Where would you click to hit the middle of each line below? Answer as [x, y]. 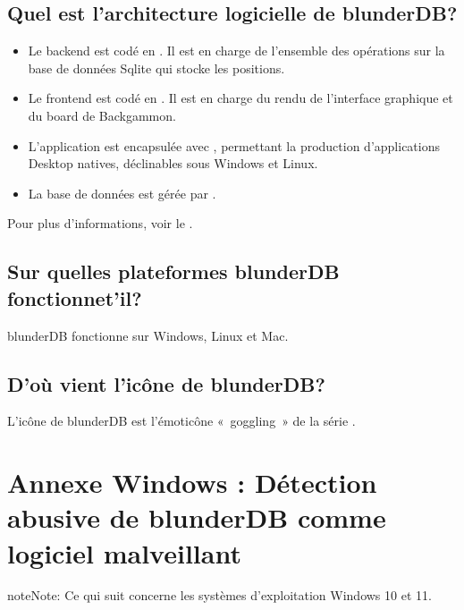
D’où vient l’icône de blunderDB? [166, 383]
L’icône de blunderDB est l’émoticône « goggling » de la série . [181, 421]
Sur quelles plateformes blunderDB [173, 271]
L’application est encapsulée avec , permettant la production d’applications [234, 145]
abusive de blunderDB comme [197, 517]
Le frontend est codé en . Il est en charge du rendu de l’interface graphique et [240, 98]
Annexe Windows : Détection [192, 483]
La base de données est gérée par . [122, 193]
